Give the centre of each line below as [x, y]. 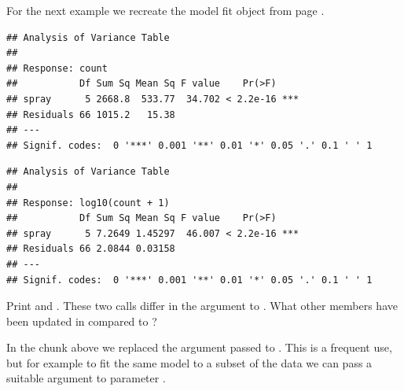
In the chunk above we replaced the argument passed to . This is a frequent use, [199, 347]
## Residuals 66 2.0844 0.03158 [91, 249]
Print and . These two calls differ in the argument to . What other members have [202, 306]
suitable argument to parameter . [86, 378]
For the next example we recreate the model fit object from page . [165, 10]
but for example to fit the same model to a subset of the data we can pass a [189, 362]
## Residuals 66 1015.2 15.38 [91, 114]
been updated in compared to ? [82, 321]
